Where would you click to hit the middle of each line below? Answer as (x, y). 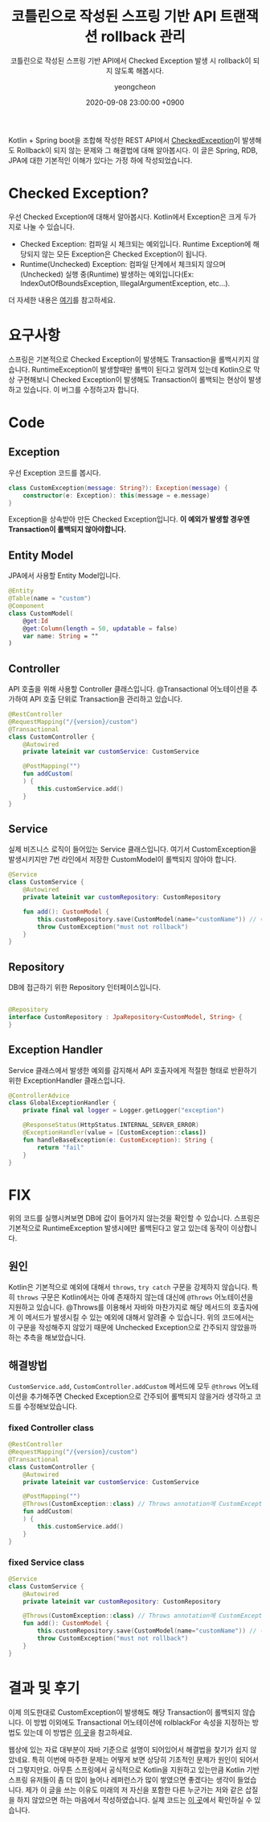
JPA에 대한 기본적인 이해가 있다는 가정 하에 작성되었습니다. (100, 160)
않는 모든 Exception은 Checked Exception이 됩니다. (124, 254)
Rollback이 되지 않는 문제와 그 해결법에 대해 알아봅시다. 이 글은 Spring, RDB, (137, 150)
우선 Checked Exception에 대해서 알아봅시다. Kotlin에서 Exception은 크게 (125, 216)
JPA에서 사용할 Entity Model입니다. (64, 576)
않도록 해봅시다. (139, 70)
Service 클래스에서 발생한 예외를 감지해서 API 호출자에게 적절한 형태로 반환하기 (133, 1070)
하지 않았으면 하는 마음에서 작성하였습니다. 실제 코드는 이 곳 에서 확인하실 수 (135, 1799)
